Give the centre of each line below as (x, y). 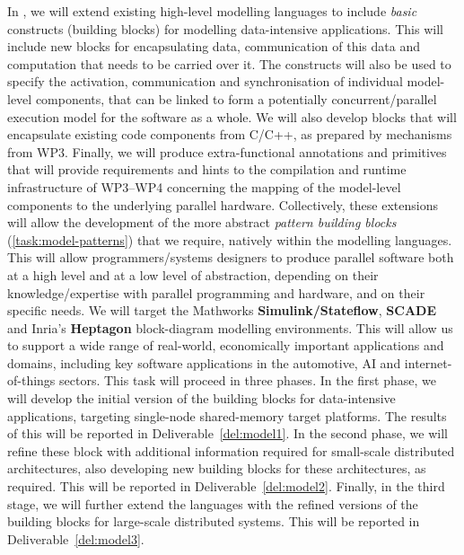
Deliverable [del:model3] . (76, 538)
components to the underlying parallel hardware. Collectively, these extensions (223, 204)
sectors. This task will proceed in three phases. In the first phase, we (248, 380)
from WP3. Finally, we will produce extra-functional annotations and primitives (227, 151)
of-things (31, 380)
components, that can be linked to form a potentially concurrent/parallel (236, 98)
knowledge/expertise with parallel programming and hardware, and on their (216, 292)
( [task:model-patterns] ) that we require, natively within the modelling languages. (230, 239)
